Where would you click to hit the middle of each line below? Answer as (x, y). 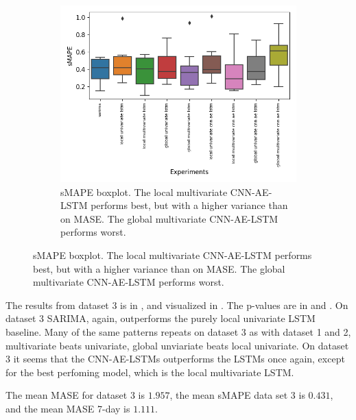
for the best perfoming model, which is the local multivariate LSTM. (150, 372)
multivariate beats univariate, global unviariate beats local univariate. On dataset (177, 345)
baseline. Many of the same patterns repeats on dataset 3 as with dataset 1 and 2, (178, 331)
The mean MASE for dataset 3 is (75, 395)
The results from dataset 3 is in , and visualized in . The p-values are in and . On (177, 305)
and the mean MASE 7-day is (68, 408)
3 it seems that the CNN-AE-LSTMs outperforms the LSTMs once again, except (175, 359)
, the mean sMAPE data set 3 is (237, 395)
